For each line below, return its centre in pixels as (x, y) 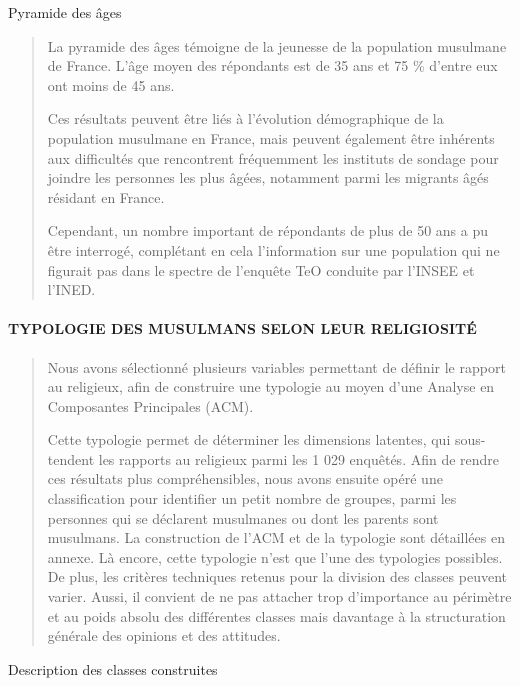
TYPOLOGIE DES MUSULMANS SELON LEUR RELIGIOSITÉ (242, 328)
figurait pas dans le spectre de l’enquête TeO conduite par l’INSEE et (261, 269)
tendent (71, 458)
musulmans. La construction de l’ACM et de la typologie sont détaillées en (276, 537)
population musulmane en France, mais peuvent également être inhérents (271, 137)
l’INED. (71, 289)
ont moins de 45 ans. (111, 84)
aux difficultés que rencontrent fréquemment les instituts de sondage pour (273, 157)
